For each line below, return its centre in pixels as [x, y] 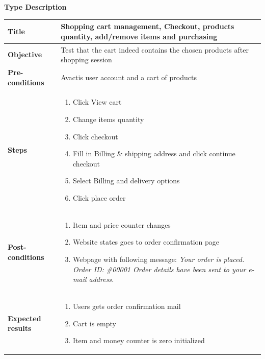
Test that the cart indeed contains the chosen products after [155, 49]
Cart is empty [95, 323]
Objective [25, 54]
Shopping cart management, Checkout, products [148, 26]
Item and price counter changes [122, 224]
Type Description [35, 7]
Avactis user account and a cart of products [129, 77]
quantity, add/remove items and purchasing [139, 36]
